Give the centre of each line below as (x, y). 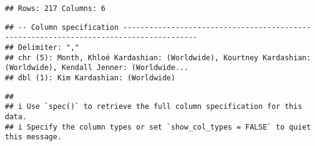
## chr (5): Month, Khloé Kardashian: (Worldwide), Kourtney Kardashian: (158, 57)
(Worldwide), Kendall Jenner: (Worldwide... (97, 68)
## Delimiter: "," (42, 47)
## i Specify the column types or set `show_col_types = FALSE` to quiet (158, 127)
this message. (34, 137)
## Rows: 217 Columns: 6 (55, 9)
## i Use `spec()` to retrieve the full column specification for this (154, 107)
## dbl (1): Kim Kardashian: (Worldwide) (90, 78)
